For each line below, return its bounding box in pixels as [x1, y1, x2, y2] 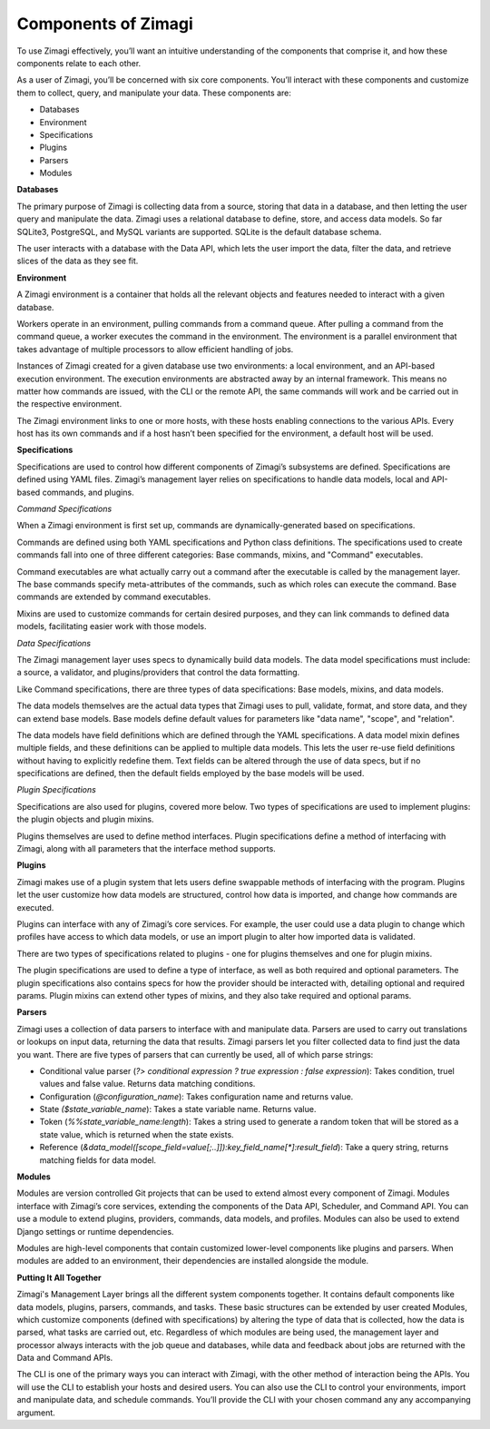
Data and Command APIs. [16, 1353, 113, 1364]
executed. [16, 902, 54, 912]
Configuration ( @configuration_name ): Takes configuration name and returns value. [39, 1090, 354, 1102]
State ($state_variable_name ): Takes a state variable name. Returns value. [39, 1104, 317, 1115]
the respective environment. [16, 399, 122, 409]
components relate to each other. [16, 57, 142, 68]
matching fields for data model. [39, 1154, 157, 1166]
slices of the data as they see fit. [16, 255, 139, 267]
